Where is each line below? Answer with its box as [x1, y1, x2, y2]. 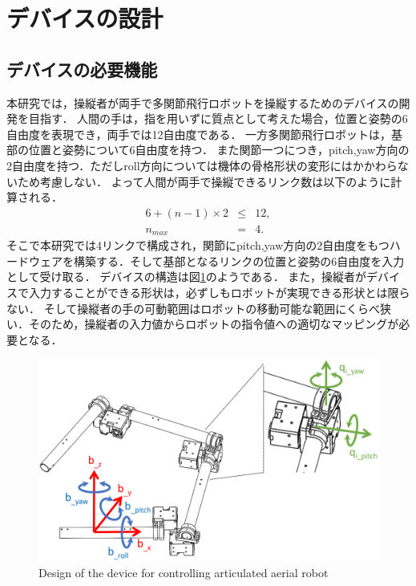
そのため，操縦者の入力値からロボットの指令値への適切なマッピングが [28, 315, 399, 332]
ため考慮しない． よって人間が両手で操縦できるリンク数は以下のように [17, 173, 391, 189]
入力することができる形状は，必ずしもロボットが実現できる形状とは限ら [28, 284, 410, 301]
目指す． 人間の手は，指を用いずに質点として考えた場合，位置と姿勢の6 [28, 110, 408, 127]
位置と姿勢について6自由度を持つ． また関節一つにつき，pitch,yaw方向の [28, 141, 410, 158]
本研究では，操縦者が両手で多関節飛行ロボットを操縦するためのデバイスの [6, 94, 399, 111]
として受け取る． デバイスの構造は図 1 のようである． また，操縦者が [6, 268, 367, 285]
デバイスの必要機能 [6, 56, 158, 81]
